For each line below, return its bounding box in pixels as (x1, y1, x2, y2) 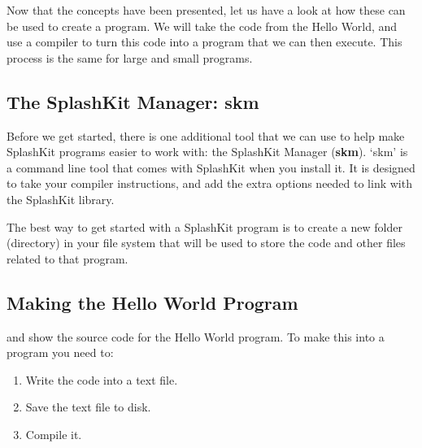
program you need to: (7, 344, 114, 361)
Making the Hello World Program (7, 289, 298, 315)
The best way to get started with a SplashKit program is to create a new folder (7, 218, 402, 235)
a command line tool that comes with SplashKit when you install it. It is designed (7, 159, 415, 176)
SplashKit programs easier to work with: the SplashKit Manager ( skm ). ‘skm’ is (7, 143, 408, 160)
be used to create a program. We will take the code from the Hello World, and (7, 17, 398, 34)
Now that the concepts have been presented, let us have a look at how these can (7, 2, 406, 18)
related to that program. (7, 250, 128, 267)
